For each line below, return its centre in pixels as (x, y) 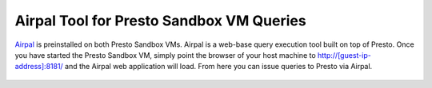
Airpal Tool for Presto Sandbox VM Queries (161, 21)
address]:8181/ (39, 67)
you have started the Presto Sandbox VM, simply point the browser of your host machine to (165, 55)
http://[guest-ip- (344, 55)
